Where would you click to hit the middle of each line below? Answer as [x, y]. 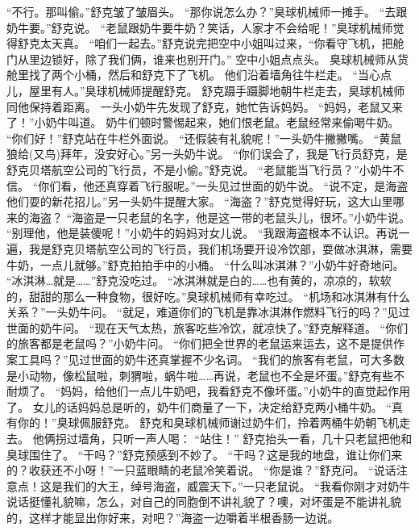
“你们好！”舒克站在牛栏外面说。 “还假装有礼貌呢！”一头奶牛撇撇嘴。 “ [193, 138]
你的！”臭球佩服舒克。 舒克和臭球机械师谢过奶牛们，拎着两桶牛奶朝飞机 [208, 422]
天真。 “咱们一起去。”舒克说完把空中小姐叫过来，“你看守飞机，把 [222, 43]
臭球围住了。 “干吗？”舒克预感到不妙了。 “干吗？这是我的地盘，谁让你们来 [205, 454]
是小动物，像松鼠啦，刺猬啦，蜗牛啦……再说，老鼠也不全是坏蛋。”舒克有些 [200, 375]
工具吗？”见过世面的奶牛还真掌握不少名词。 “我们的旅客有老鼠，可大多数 [211, 360]
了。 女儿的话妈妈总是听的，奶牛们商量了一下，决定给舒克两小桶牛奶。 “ [199, 406]
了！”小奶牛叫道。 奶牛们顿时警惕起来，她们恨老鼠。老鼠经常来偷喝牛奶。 [203, 122]
